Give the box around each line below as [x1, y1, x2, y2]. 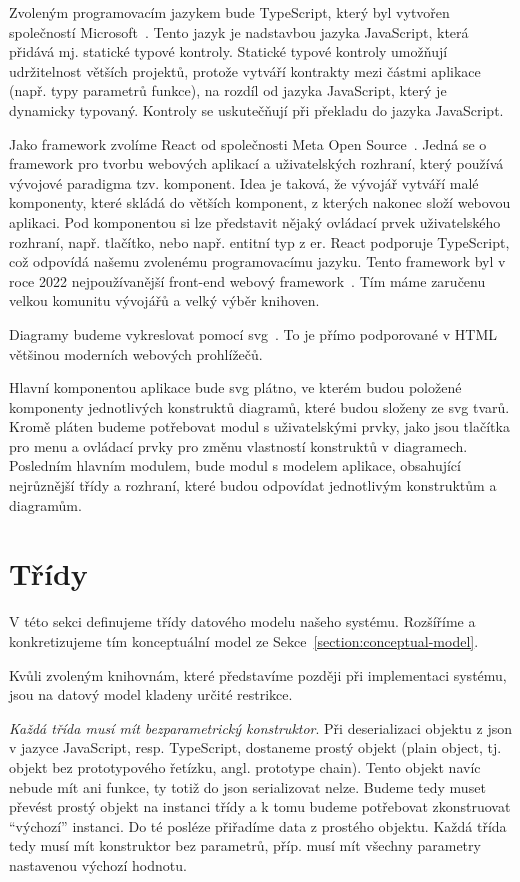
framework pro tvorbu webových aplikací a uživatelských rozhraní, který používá [9, 153, 504, 174]
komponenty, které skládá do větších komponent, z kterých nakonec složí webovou [9, 192, 511, 213]
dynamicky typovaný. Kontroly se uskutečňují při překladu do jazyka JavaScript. [9, 99, 504, 120]
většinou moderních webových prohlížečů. [9, 343, 263, 364]
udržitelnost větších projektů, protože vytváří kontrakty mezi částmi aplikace [9, 60, 481, 81]
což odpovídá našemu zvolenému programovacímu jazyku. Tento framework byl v [9, 251, 506, 272]
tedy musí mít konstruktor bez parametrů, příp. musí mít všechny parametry [9, 835, 481, 856]
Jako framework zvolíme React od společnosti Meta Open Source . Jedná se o [9, 133, 487, 154]
